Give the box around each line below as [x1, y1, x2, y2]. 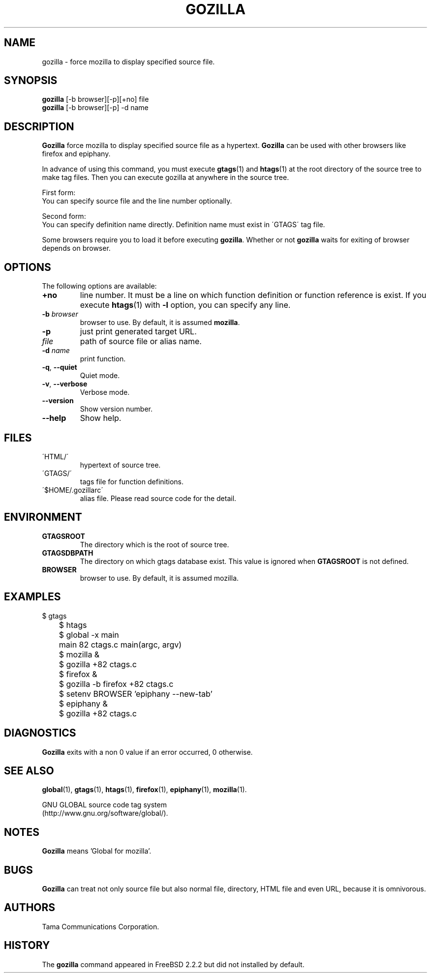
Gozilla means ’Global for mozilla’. [42, 847, 152, 856]
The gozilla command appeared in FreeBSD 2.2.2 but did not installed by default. [42, 960, 305, 969]
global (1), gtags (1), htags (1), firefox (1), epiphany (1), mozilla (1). [42, 785, 247, 794]
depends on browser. [42, 244, 111, 253]
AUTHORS [4, 901, 56, 914]
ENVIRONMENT [4, 511, 82, 524]
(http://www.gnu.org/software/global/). [42, 809, 168, 818]
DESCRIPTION [4, 120, 74, 133]
